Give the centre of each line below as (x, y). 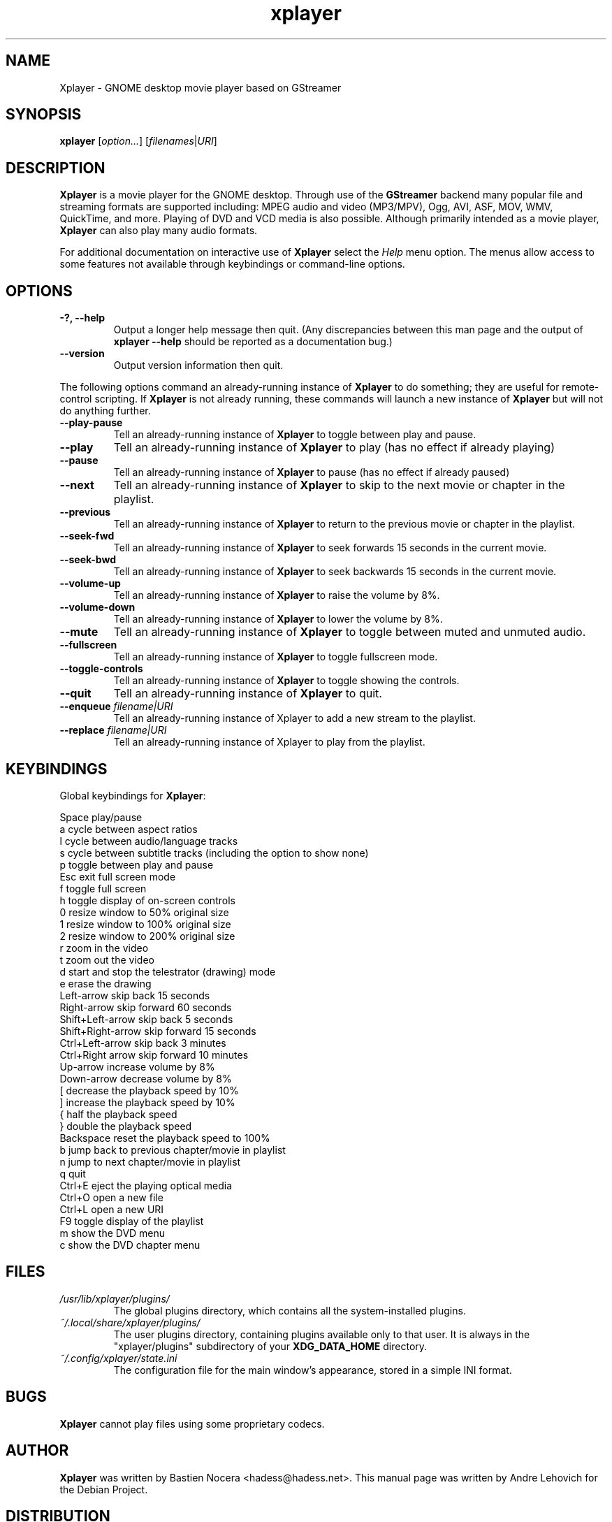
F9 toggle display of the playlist (132, 1221)
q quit (73, 1173)
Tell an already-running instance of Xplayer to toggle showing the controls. (286, 681)
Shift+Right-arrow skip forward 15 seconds (158, 1031)
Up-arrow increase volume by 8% (137, 1066)
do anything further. (105, 411)
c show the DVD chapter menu (130, 1245)
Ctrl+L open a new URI (112, 1209)
